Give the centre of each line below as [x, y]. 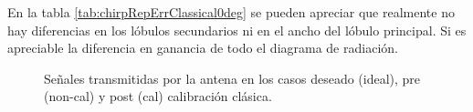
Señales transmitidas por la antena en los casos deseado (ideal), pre [232, 78]
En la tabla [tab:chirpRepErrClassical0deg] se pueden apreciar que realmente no [231, 12]
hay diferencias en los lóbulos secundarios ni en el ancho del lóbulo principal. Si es [237, 30]
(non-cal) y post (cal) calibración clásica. [158, 96]
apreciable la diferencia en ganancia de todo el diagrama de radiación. [203, 48]
